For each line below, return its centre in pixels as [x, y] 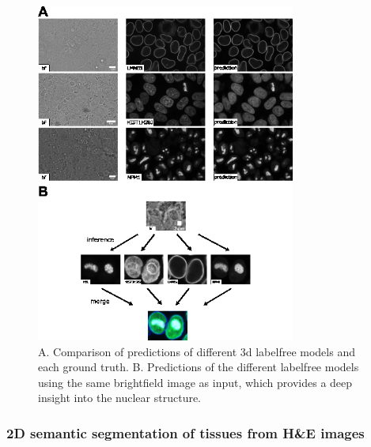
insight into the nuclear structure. [120, 398]
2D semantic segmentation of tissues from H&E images [185, 432]
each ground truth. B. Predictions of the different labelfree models [199, 367]
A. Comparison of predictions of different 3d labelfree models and [197, 351]
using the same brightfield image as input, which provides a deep [195, 382]
